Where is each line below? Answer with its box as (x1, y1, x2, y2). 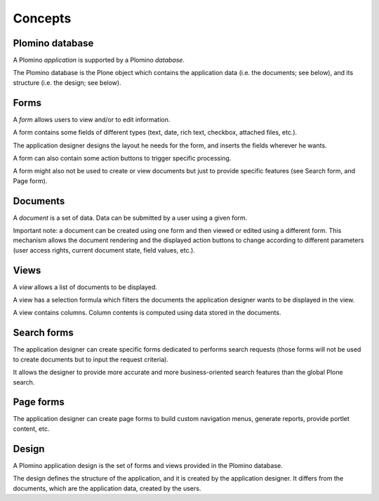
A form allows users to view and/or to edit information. (13, 115, 171, 123)
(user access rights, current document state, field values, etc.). (13, 246, 196, 254)
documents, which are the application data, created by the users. (13, 484, 201, 493)
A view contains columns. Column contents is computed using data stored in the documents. (13, 309, 281, 317)
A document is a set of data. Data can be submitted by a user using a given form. (13, 213, 248, 222)
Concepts (13, 11, 72, 26)
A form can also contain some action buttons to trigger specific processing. (13, 154, 232, 162)
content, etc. (13, 425, 50, 433)
